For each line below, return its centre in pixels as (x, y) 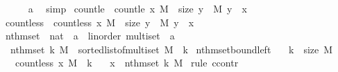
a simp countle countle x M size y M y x (137, 8)
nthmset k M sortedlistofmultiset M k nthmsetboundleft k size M (171, 49)
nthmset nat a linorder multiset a (90, 36)
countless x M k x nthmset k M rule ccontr (127, 63)
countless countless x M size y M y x (100, 22)
